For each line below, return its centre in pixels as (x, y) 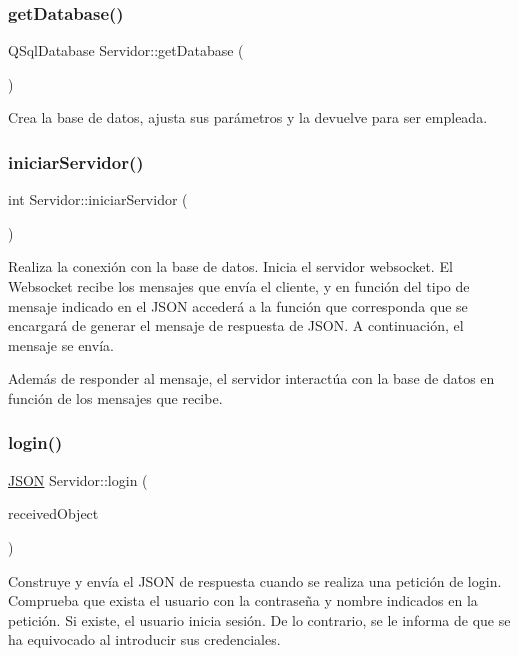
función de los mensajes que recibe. (115, 397)
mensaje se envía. (61, 344)
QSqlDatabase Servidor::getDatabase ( (126, 50)
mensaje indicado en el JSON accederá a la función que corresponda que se (238, 305)
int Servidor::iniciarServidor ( (98, 199)
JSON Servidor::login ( (78, 479)
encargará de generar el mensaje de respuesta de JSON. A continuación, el (236, 325)
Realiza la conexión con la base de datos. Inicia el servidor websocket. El (230, 266)
